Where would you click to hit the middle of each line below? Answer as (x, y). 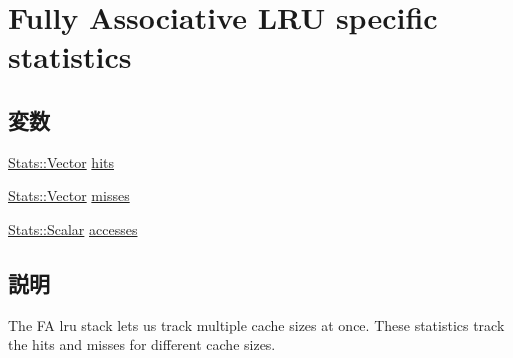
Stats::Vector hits (61, 161)
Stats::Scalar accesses (73, 228)
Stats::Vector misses (69, 195)
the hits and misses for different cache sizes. (142, 344)
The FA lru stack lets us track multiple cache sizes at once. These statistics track (256, 324)
